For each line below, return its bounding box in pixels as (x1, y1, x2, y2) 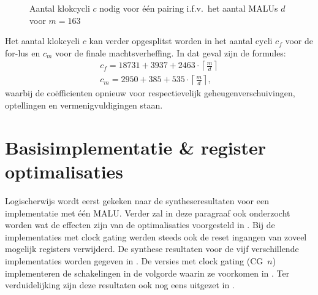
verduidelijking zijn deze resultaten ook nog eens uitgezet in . (5, 278, 235, 291)
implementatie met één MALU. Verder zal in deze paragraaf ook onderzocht (5, 206, 290, 219)
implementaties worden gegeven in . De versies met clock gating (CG (5, 254, 263, 267)
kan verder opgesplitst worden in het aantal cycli (89, 34, 273, 47)
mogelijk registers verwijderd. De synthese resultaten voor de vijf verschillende (5, 242, 299, 255)
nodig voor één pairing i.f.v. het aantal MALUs (99, 2, 278, 14)
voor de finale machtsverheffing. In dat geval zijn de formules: (55, 46, 286, 59)
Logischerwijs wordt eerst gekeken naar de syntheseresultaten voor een (5, 194, 269, 207)
